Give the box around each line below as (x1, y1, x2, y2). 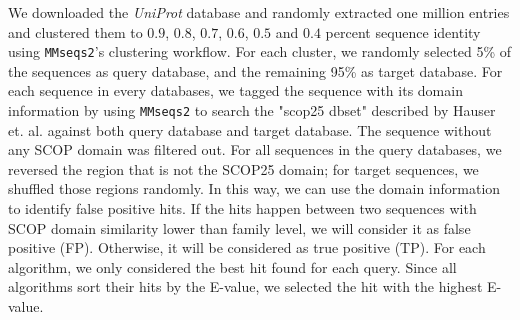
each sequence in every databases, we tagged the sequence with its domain (8, 80, 463, 101)
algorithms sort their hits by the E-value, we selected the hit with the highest (8, 276, 483, 297)
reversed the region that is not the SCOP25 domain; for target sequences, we (8, 158, 479, 179)
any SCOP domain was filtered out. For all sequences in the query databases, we (8, 139, 502, 160)
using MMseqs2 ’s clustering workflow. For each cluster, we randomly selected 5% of (8, 41, 512, 62)
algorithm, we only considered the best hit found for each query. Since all (8, 256, 457, 277)
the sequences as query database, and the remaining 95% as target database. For (8, 60, 503, 81)
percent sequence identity (325, 21, 481, 42)
